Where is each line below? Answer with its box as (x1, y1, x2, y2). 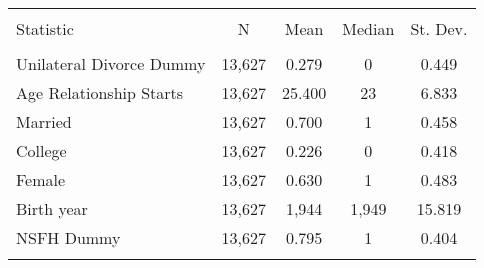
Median (342, 17, 395, 40)
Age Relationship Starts (16, 81, 184, 104)
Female (16, 168, 66, 191)
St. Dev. (410, 17, 468, 40)
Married (16, 110, 72, 133)
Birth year (16, 197, 88, 220)
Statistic (16, 17, 74, 40)
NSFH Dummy (16, 226, 121, 249)
